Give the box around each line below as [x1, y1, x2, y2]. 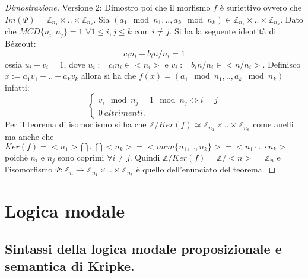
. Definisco [262, 57, 301, 70]
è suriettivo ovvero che [220, 1, 302, 13]
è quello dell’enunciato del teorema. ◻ [136, 163, 276, 175]
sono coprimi [58, 151, 104, 163]
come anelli [253, 118, 294, 130]
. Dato [280, 12, 303, 25]
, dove [63, 57, 85, 70]
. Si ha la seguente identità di [169, 25, 277, 37]
